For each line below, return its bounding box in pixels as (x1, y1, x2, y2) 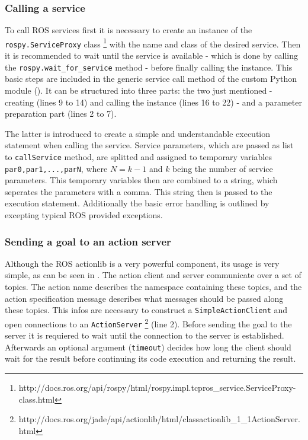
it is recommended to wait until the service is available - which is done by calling (5, 49, 298, 62)
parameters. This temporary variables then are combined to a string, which (5, 174, 278, 186)
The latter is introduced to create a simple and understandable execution (5, 127, 270, 139)
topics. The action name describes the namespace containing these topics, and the (5, 280, 302, 293)
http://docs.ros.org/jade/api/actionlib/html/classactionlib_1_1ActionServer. (18, 413, 300, 425)
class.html (18, 393, 55, 405)
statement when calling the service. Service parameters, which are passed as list (5, 139, 294, 151)
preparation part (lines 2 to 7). (5, 107, 117, 120)
